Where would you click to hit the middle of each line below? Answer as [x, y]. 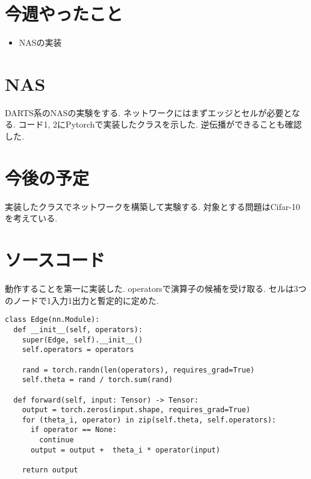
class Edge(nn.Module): [52, 320]
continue [57, 440]
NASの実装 [40, 42]
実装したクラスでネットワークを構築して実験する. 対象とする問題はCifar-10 [152, 206]
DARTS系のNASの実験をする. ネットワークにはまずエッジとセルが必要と [148, 112]
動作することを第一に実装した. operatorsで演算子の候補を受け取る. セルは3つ [156, 289]
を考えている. [31, 218]
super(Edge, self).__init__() [82, 340]
